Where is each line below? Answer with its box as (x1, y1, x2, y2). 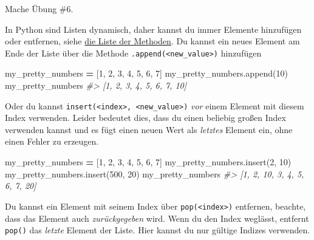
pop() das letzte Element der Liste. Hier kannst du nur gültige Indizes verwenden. (5, 224, 310, 236)
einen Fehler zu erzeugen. (5, 135, 99, 148)
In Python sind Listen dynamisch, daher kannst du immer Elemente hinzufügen (5, 22, 302, 35)
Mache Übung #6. (5, 2, 73, 15)
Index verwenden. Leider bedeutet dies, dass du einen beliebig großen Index (5, 111, 286, 124)
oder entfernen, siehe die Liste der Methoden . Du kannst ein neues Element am (5, 35, 300, 47)
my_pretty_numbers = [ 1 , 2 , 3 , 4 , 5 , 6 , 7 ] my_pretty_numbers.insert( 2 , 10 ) (5, 156, 292, 168)
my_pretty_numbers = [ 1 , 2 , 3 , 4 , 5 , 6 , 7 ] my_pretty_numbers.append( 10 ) (5, 67, 288, 80)
